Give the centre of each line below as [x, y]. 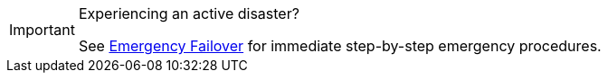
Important [42, 30]
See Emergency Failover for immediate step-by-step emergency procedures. [340, 46]
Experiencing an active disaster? [189, 13]
